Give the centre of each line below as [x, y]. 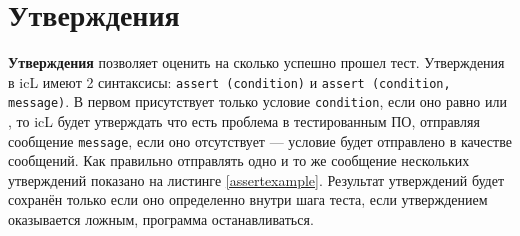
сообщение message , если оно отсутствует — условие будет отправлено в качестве [260, 140]
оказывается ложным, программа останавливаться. [161, 219]
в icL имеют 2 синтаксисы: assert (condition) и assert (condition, [229, 81]
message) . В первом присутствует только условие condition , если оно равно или [257, 101]
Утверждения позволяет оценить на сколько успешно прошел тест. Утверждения [256, 62]
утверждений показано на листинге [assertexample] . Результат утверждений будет [256, 179]
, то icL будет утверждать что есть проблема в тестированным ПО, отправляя [244, 121]
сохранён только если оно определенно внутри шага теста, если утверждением [248, 199]
